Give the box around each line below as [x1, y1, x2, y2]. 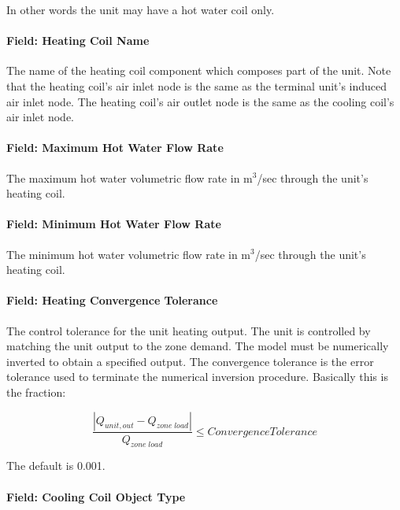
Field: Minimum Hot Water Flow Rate [6, 216, 221, 232]
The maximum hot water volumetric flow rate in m [6, 169, 253, 186]
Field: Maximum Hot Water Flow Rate [6, 139, 224, 156]
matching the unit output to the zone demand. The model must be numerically [6, 338, 389, 354]
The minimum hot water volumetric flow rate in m [6, 246, 251, 262]
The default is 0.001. [6, 457, 106, 474]
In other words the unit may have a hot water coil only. [6, 2, 275, 17]
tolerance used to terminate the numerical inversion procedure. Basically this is [6, 368, 388, 385]
